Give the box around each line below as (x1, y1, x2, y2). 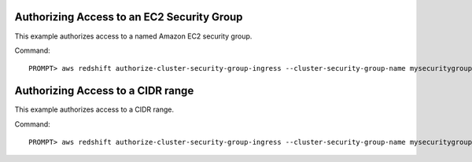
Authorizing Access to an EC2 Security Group (14, 10, 243, 24)
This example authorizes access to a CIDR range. (14, 105, 175, 114)
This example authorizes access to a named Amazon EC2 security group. (14, 31, 253, 41)
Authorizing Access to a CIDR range (14, 84, 194, 98)
